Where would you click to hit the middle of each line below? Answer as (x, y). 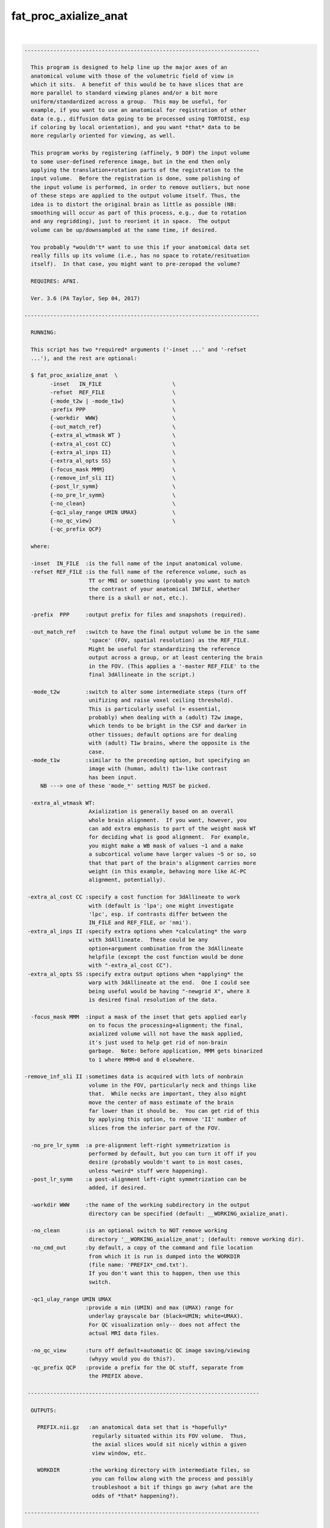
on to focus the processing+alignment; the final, (166, 1026)
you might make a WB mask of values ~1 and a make (166, 846)
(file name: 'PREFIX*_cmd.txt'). (139, 1265)
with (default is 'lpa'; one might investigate (161, 905)
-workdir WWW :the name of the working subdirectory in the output (140, 1205)
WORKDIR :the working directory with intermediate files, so (143, 1470)
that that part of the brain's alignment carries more (173, 863)
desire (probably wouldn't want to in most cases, (166, 1162)
